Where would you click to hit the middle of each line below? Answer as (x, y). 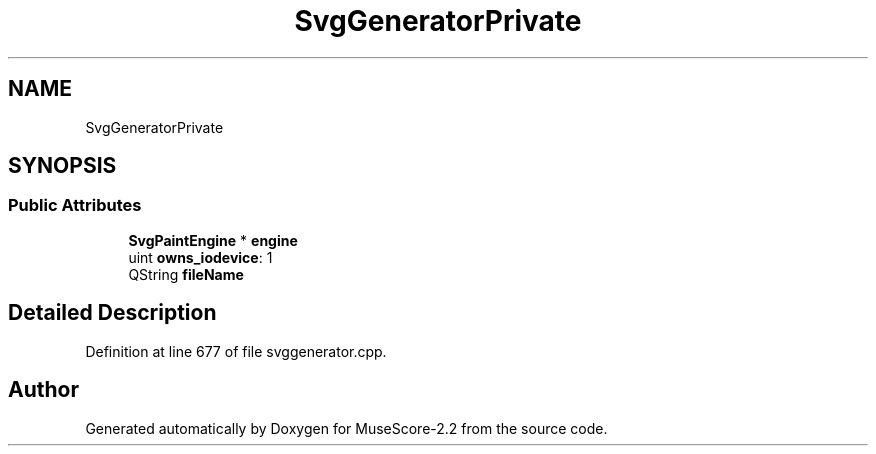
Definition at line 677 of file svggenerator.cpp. (236, 351)
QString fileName (186, 274)
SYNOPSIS (62, 166)
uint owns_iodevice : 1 (200, 257)
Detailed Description (112, 313)
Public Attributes (75, 205)
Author (43, 390)
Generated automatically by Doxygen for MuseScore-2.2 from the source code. (346, 428)
